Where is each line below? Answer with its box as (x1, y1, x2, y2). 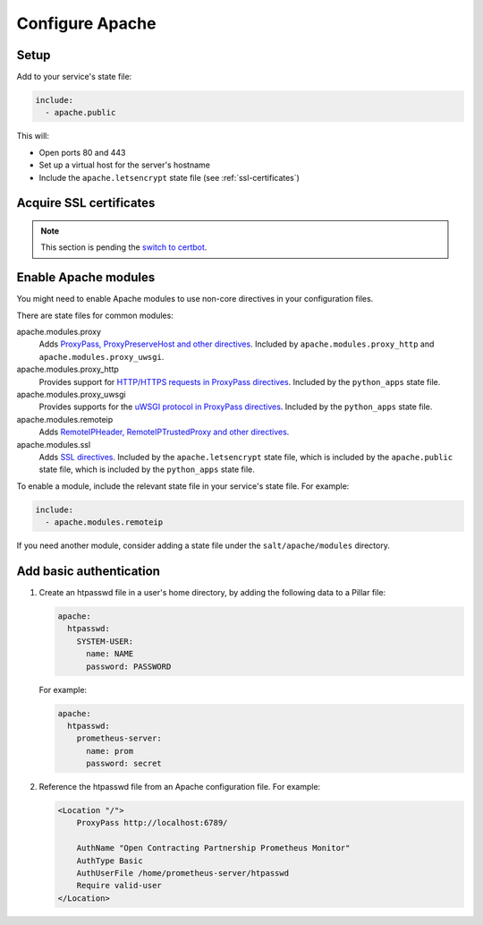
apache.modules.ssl (16, 439, 91, 450)
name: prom (86, 746, 134, 756)
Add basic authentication (16, 563, 161, 578)
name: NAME (86, 649, 134, 659)
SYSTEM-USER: (76, 636, 134, 647)
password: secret (86, 758, 163, 769)
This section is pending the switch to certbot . (40, 242, 208, 253)
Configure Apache (16, 13, 157, 33)
